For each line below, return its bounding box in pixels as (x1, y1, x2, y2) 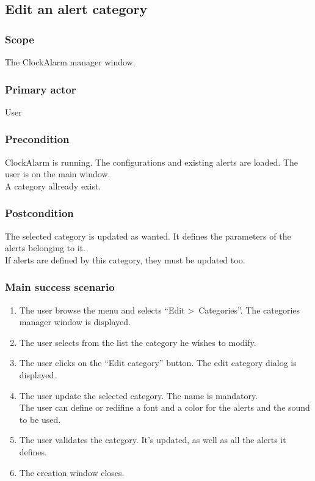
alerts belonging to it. (5, 241, 85, 254)
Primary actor (5, 81, 76, 97)
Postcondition (5, 205, 74, 221)
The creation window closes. (19, 466, 125, 479)
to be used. (19, 413, 61, 425)
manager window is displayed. (19, 315, 131, 328)
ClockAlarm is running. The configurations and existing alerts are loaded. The (5, 155, 299, 168)
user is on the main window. (5, 167, 110, 180)
